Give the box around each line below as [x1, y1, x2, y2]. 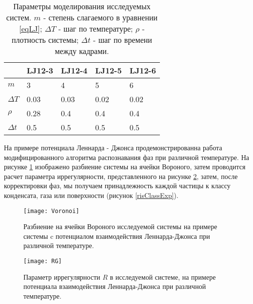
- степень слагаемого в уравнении [43, 12, 158, 23]
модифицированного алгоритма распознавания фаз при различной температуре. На [4, 152, 249, 162]
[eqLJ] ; [19, 23, 42, 34]
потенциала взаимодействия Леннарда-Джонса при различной [23, 281, 206, 291]
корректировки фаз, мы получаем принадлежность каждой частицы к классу [4, 180, 231, 191]
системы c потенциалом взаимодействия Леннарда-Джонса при [23, 231, 210, 241]
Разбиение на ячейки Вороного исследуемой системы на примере [23, 221, 217, 232]
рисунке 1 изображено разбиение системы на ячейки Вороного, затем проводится [4, 161, 246, 172]
